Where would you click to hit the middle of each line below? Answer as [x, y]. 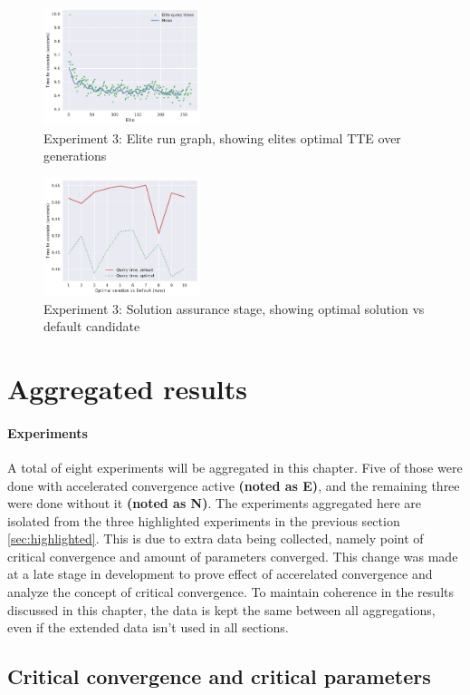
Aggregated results [127, 388]
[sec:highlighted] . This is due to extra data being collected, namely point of [216, 538]
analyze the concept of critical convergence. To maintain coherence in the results [230, 592]
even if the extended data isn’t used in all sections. [148, 627]
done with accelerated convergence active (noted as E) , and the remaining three [234, 485]
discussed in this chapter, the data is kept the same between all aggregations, [221, 609]
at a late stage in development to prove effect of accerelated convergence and [220, 574]
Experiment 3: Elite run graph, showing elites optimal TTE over [222, 137]
